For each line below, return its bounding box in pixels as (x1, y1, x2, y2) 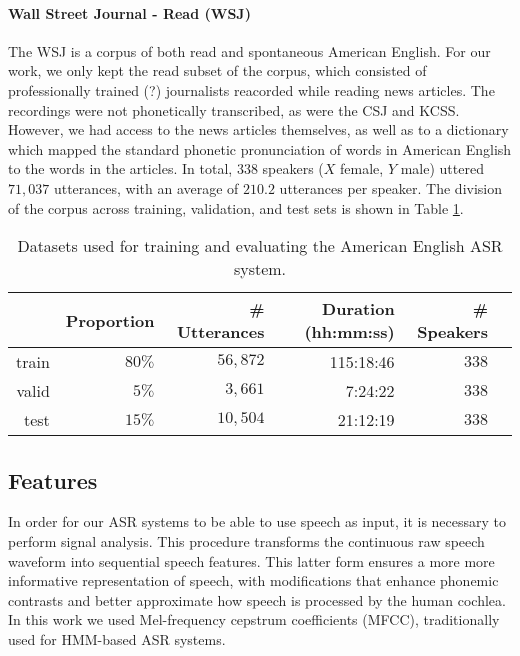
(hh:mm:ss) (304, 320, 395, 344)
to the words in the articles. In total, (8, 158, 233, 179)
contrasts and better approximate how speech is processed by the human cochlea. (8, 589, 506, 610)
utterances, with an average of (53, 177, 239, 198)
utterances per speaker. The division (279, 177, 503, 198)
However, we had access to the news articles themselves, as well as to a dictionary (8, 119, 509, 140)
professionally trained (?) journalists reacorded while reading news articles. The (8, 79, 495, 100)
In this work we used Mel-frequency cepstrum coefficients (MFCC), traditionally (8, 609, 500, 630)
